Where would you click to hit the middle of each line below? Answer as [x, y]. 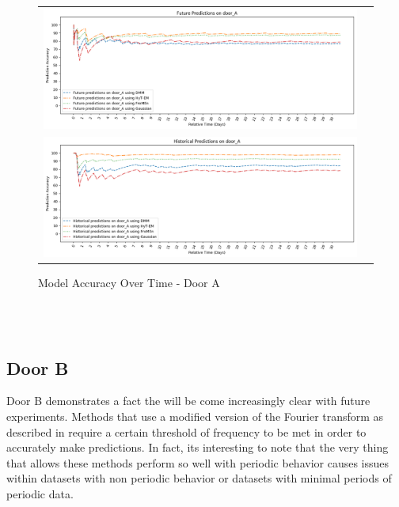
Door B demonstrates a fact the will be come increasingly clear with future [188, 401]
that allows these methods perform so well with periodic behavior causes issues [198, 462]
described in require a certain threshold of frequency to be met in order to [186, 431]
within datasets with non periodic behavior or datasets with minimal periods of [199, 478]
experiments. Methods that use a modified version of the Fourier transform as [195, 416]
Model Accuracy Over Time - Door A [129, 283]
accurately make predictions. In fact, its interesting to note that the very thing [198, 447]
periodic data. [40, 493]
